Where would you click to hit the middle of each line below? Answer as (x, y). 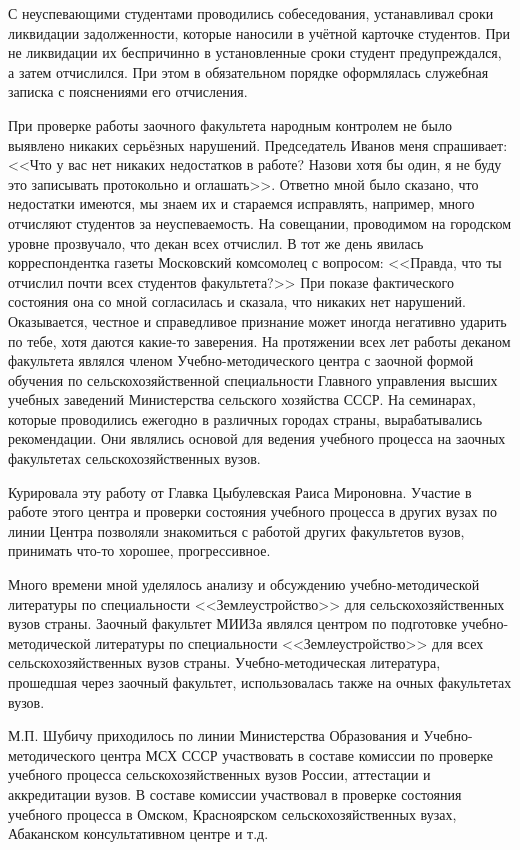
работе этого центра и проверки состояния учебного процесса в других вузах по (252, 511)
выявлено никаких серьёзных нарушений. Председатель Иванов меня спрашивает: (258, 144)
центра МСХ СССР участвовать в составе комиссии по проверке (297, 754)
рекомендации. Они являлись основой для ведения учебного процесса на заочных (257, 438)
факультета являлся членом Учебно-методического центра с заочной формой (241, 360)
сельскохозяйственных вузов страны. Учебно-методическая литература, (224, 662)
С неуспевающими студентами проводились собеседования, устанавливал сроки (251, 13)
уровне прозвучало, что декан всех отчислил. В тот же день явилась (216, 242)
